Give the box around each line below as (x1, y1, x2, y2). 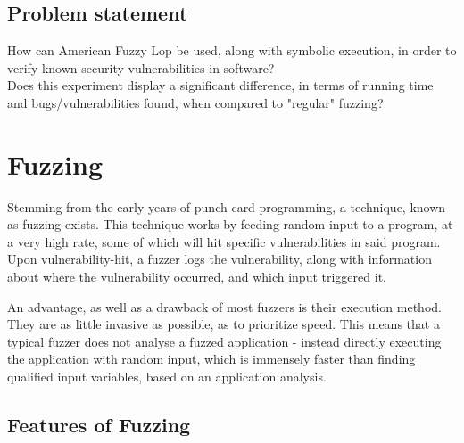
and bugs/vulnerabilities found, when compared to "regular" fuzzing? (7, 93, 384, 111)
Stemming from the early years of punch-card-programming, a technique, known (7, 197, 446, 216)
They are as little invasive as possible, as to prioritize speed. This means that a (7, 315, 440, 333)
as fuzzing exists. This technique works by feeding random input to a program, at (7, 215, 453, 234)
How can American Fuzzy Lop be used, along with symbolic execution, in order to (7, 41, 457, 60)
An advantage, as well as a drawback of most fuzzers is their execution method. (7, 297, 442, 316)
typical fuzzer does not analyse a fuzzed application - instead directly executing (7, 332, 442, 350)
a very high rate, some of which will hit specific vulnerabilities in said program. (7, 232, 441, 250)
